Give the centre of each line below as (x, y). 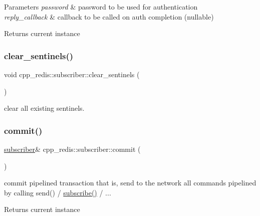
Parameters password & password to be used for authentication (101, 7)
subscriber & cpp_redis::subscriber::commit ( (72, 149)
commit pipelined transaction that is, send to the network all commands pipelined (130, 183)
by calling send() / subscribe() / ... (58, 192)
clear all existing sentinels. (44, 108)
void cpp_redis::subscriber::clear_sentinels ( (72, 74)
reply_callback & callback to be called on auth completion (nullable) (109, 16)
